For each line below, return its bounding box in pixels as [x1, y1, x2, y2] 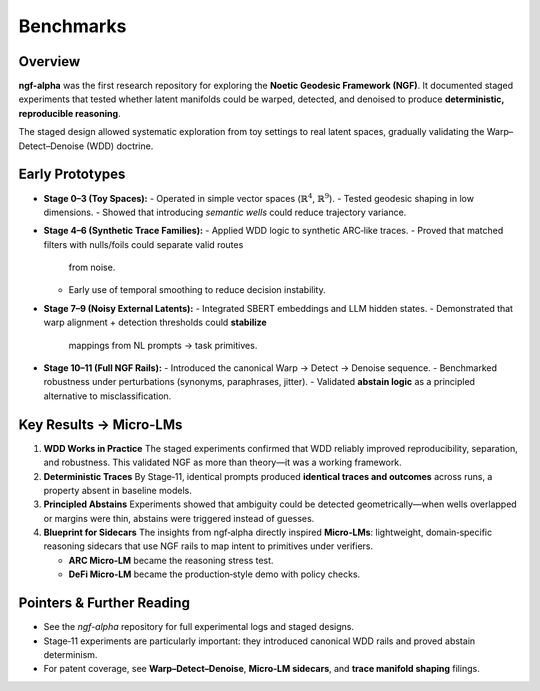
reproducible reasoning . [18, 107, 121, 119]
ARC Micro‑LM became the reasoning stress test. [68, 554, 274, 566]
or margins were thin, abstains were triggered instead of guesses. [43, 512, 315, 524]
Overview [18, 53, 81, 70]
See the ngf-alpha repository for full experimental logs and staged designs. [43, 621, 355, 633]
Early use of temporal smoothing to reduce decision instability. [68, 284, 326, 296]
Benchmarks [18, 15, 127, 37]
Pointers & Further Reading [18, 595, 190, 612]
